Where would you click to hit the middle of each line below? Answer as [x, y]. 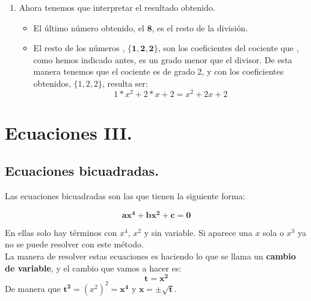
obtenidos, [52, 83]
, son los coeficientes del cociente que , [228, 48]
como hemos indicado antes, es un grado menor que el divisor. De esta [163, 59]
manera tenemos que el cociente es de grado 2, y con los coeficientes [159, 71]
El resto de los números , [79, 48]
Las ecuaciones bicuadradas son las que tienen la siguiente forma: [125, 196]
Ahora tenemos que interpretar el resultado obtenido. [117, 7]
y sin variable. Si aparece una [198, 232]
